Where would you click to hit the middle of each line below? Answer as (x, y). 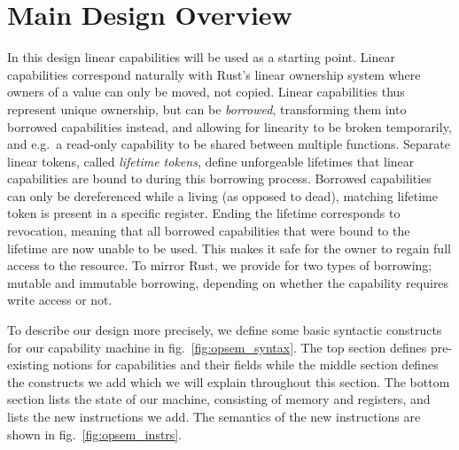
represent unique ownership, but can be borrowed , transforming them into (207, 109)
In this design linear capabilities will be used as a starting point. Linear (201, 57)
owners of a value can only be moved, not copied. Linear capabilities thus (206, 92)
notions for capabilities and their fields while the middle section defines (245, 365)
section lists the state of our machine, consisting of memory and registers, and (219, 399)
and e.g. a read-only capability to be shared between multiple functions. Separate (229, 144)
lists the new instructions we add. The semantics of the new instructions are (214, 416)
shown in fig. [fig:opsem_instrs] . (95, 434)
